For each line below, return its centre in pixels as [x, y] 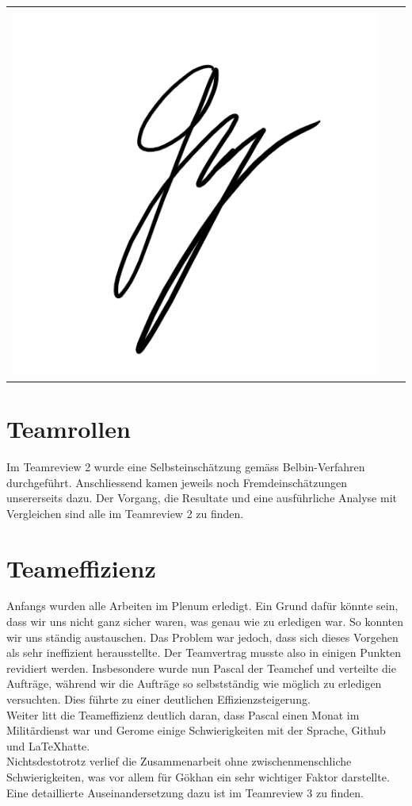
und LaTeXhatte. [48, 745]
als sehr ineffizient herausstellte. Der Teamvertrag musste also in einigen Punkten [204, 652]
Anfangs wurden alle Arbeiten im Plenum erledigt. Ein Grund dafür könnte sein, [202, 606]
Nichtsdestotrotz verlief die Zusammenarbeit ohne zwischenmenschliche [179, 761]
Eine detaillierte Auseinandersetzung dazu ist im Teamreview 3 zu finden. [185, 792]
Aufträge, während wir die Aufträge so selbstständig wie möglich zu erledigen [194, 683]
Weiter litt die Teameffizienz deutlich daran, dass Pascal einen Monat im [183, 714]
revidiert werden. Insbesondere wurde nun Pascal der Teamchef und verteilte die [201, 668]
